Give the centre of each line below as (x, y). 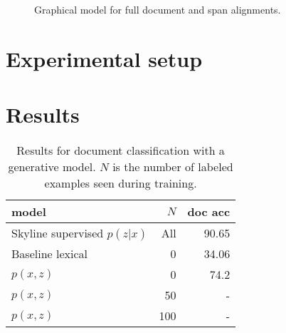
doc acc (209, 212)
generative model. (52, 167)
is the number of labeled (173, 167)
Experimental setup (104, 58)
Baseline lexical (49, 254)
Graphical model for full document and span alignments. (158, 9)
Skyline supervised (58, 233)
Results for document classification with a (121, 150)
